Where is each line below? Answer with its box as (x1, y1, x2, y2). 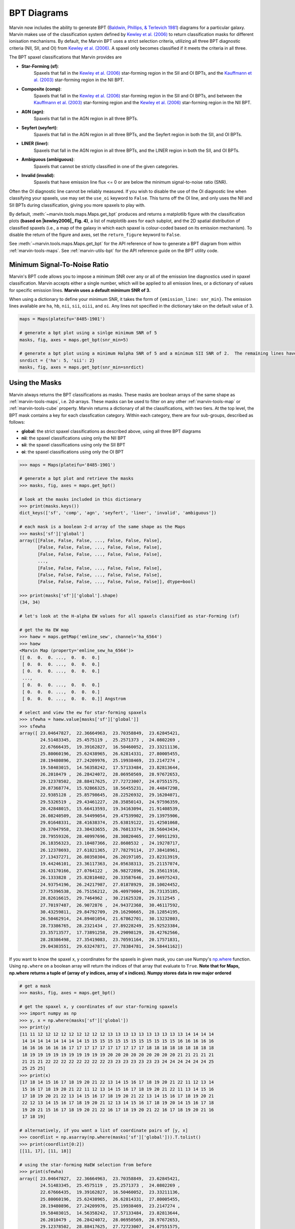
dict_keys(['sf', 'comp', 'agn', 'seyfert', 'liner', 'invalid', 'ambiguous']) (19, 510, 217, 516)
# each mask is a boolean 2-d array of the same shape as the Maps (19, 524, 186, 529)
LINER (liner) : (21, 141, 49, 146)
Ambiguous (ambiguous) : (21, 156, 75, 162)
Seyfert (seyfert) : (21, 124, 58, 130)
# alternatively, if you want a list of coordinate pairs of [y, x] (19, 1127, 188, 1133)
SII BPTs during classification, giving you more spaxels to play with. (9, 202, 146, 208)
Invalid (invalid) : (21, 172, 55, 178)
